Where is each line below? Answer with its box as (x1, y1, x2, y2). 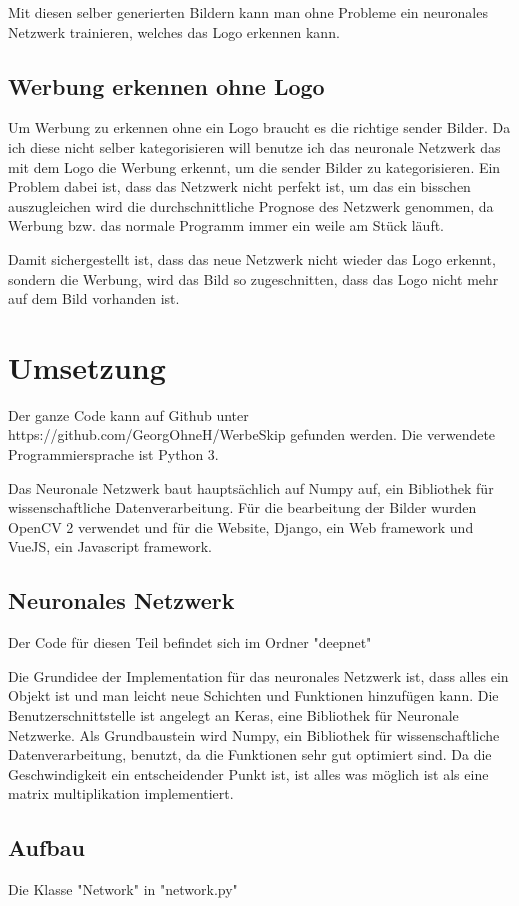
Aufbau (8, 832, 85, 863)
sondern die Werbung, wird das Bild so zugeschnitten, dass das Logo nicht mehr (8, 268, 499, 289)
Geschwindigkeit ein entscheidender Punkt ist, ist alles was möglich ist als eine (8, 763, 489, 784)
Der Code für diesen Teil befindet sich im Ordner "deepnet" (8, 632, 372, 653)
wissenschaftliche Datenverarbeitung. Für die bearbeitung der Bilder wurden (8, 497, 477, 518)
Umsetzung (8, 346, 166, 387)
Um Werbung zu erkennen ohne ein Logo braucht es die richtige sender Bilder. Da (8, 117, 511, 138)
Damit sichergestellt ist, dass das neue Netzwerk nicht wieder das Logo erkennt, (8, 248, 496, 269)
